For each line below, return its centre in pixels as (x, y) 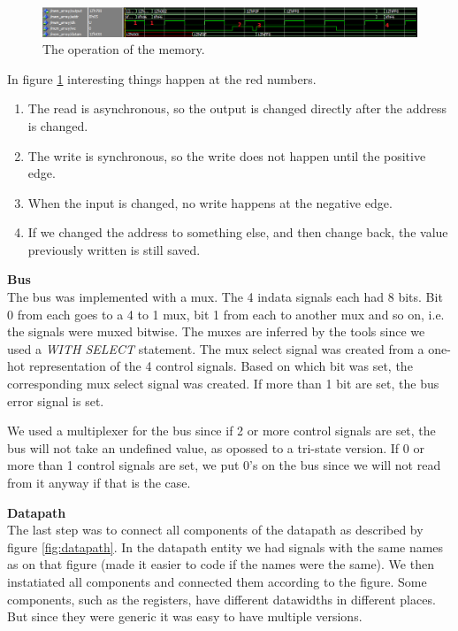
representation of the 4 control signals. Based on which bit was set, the (221, 366)
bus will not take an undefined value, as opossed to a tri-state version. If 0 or (216, 447)
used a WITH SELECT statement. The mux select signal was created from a (216, 348)
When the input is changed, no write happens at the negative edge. (210, 202)
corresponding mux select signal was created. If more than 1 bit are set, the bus (223, 384)
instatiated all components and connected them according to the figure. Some (217, 581)
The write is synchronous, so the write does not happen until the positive (227, 155)
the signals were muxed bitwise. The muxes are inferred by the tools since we (216, 331)
